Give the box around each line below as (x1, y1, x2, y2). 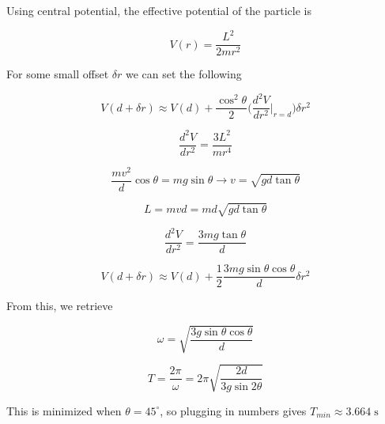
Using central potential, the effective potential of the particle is (6, 2, 311, 18)
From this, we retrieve (6, 297, 113, 314)
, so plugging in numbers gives (160, 402, 307, 418)
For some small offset (6, 66, 109, 82)
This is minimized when (6, 402, 122, 418)
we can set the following (126, 66, 242, 82)
